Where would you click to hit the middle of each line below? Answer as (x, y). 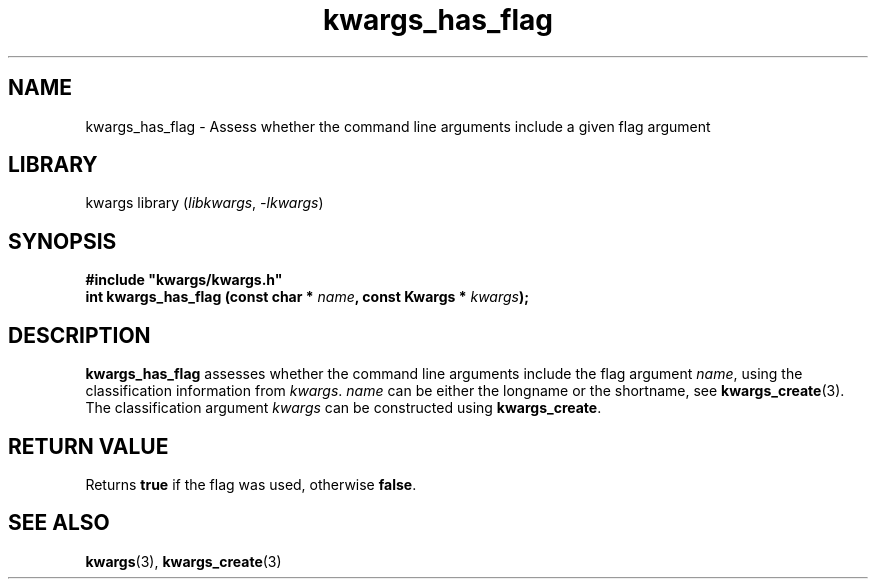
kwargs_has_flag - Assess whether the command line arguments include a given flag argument (398, 126)
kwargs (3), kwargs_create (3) (183, 561)
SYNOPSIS (62, 241)
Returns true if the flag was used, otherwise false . (251, 484)
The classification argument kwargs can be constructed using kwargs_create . (343, 408)
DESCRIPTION (79, 335)
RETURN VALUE (88, 446)
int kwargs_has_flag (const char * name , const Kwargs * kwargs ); (307, 297)
